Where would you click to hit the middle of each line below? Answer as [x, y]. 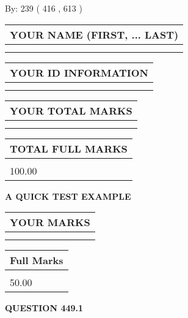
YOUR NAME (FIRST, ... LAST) [94, 34]
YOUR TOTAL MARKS [71, 110]
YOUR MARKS [50, 222]
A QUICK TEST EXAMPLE [68, 196]
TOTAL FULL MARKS [69, 148]
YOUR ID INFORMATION [79, 72]
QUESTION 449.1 [44, 308]
